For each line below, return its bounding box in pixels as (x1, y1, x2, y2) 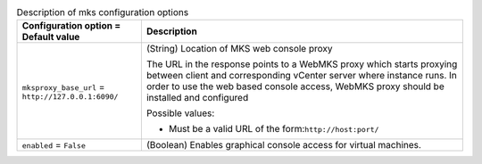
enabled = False (21, 139, 87, 152)
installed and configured (145, 92, 249, 104)
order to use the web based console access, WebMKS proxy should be (145, 80, 445, 93)
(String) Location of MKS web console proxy (145, 43, 333, 55)
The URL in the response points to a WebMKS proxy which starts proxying (145, 58, 458, 70)
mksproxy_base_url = (21, 80, 105, 93)
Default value (21, 31, 80, 44)
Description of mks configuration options (16, 6, 189, 19)
